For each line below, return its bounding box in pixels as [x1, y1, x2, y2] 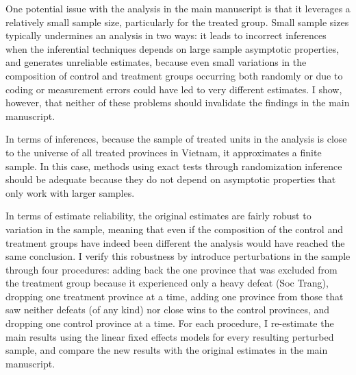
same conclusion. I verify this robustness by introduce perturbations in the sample [5, 249, 351, 263]
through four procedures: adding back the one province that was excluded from [5, 262, 338, 276]
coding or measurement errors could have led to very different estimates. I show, [5, 82, 342, 96]
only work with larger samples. [5, 185, 135, 199]
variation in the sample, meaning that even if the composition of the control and [5, 221, 343, 236]
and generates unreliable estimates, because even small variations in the [5, 55, 307, 69]
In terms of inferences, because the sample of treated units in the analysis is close [5, 132, 347, 146]
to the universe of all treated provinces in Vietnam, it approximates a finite [5, 145, 322, 159]
